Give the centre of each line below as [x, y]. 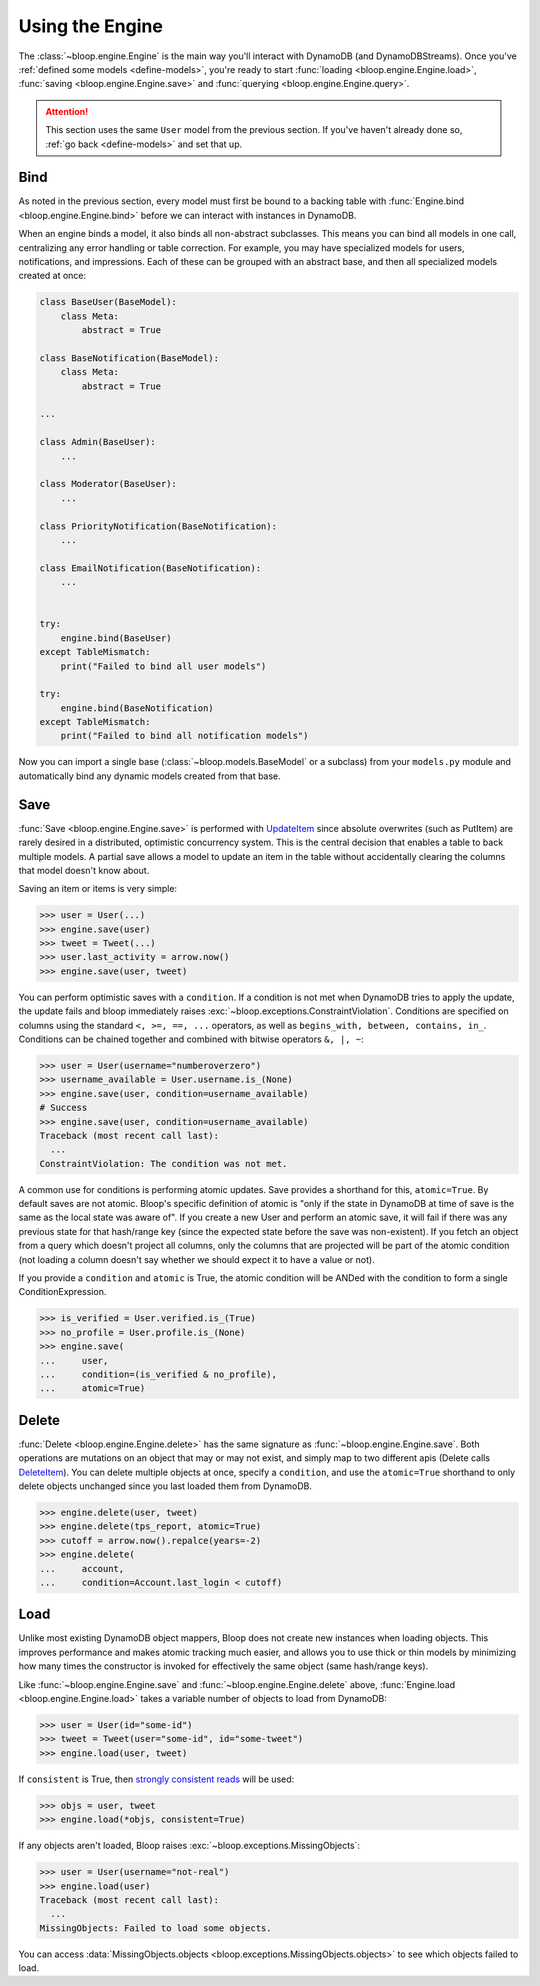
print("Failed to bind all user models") [163, 666]
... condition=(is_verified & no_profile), [158, 1374]
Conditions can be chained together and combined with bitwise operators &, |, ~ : [191, 1039]
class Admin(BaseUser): [98, 442]
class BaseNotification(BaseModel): [129, 358]
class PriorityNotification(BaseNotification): [158, 526]
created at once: [52, 276]
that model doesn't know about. [84, 870]
